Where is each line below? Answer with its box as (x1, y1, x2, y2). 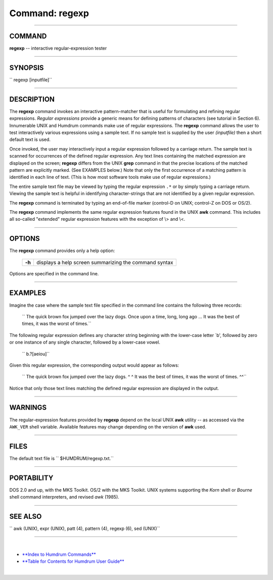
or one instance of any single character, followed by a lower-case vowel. (9, 339, 160, 346)
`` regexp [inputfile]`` (9, 76, 53, 83)
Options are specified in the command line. (9, 270, 99, 276)
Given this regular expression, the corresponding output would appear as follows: (9, 362, 179, 368)
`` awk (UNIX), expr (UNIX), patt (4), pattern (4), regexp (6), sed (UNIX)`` (9, 525, 160, 531)
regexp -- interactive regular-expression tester (9, 45, 107, 52)
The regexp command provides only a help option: (9, 248, 115, 254)
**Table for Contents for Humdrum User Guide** (22, 558, 125, 564)
